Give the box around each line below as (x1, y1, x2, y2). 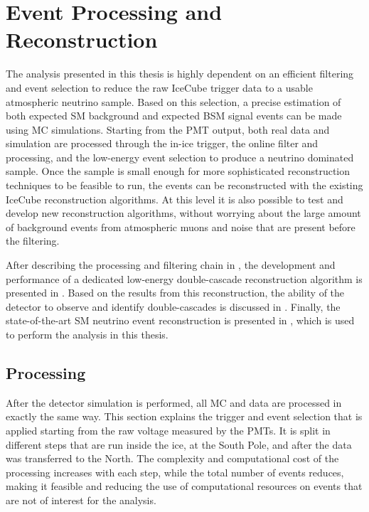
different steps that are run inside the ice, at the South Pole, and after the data (6, 437, 352, 452)
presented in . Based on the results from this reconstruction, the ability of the (6, 285, 345, 300)
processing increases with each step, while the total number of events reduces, (6, 464, 344, 479)
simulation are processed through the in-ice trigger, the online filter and (6, 136, 319, 151)
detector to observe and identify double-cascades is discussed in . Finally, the (6, 299, 341, 314)
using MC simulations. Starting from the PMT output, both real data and (6, 122, 330, 137)
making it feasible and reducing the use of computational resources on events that (6, 479, 363, 494)
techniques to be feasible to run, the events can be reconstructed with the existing (6, 178, 363, 193)
